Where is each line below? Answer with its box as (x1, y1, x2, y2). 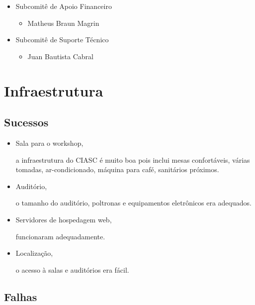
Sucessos (4, 114, 49, 130)
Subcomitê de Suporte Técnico (15, 34, 109, 45)
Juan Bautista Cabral (27, 51, 93, 61)
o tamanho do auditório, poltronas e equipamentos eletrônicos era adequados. (15, 198, 252, 208)
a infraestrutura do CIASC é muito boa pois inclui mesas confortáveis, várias (15, 154, 250, 165)
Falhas (4, 289, 37, 304)
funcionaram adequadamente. (15, 231, 105, 241)
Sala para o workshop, (15, 137, 84, 148)
